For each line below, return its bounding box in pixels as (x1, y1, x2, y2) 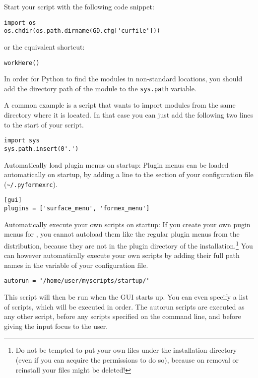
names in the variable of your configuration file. (4, 259, 148, 270)
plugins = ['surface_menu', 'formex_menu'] (4, 205, 150, 212)
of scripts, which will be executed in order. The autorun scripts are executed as (4, 301, 245, 312)
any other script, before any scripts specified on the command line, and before (4, 311, 241, 321)
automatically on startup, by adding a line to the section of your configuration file (4, 169, 254, 180)
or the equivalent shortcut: (4, 41, 85, 52)
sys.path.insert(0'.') (4, 145, 79, 152)
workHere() (4, 59, 40, 66)
